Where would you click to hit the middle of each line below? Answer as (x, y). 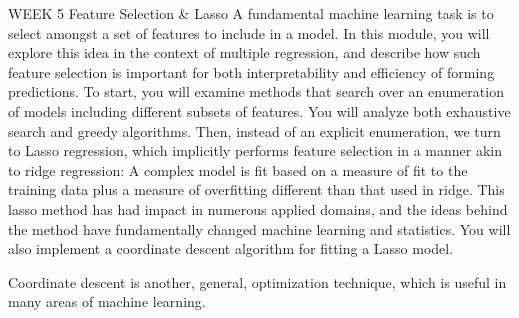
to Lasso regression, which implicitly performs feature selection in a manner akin (255, 150)
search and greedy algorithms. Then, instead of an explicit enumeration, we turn (254, 130)
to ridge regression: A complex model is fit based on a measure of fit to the (238, 169)
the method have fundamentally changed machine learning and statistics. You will (259, 228)
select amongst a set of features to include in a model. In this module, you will (249, 32)
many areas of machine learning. (107, 301)
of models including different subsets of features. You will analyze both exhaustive (259, 110)
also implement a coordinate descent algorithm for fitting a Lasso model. (231, 248)
